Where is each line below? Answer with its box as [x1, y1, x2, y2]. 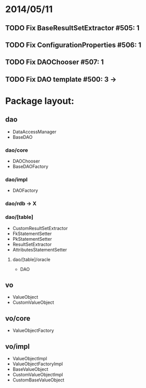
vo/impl [5, 342, 30, 351]
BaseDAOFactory [12, 163, 48, 170]
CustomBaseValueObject [12, 377, 65, 383]
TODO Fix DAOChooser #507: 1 [5, 58, 104, 67]
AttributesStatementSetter [12, 246, 67, 253]
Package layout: [5, 95, 74, 106]
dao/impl [5, 176, 28, 183]
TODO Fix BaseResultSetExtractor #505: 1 [5, 24, 140, 32]
